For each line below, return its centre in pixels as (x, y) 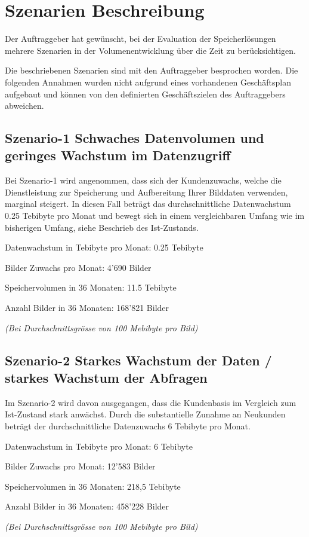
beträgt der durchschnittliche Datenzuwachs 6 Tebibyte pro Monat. (128, 426)
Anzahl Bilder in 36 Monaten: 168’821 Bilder (87, 308)
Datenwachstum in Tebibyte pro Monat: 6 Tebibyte (99, 446)
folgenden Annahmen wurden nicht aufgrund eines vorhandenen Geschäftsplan (148, 82)
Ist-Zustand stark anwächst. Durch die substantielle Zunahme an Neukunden (145, 414)
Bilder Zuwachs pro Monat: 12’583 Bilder (80, 466)
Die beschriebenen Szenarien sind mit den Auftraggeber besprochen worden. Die (152, 70)
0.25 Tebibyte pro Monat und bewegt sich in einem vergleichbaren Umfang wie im (155, 216)
